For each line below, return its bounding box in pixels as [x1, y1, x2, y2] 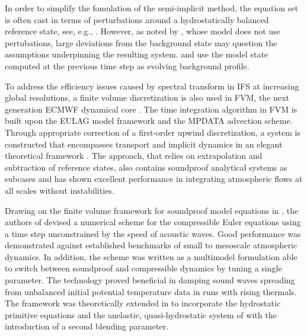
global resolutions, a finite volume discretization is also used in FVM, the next [5, 91, 289, 104]
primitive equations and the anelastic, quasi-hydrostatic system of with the [5, 308, 277, 321]
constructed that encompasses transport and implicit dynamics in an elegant [5, 137, 283, 150]
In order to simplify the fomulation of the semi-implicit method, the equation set [5, 2, 298, 14]
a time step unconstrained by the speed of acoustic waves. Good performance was [5, 227, 301, 239]
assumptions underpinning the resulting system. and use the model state [5, 48, 268, 60]
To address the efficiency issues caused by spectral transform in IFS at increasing [5, 79, 299, 92]
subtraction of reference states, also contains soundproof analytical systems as [5, 161, 287, 173]
